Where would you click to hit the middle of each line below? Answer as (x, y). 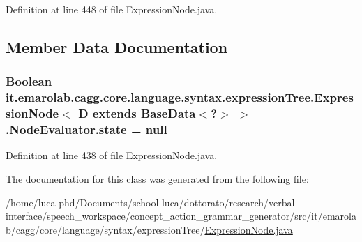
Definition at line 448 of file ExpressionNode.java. (112, 9)
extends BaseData (144, 113)
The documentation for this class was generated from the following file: (157, 178)
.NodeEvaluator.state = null (86, 129)
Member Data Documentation (117, 46)
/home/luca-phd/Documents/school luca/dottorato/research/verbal (150, 202)
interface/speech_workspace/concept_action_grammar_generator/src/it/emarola (181, 216)
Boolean (29, 81)
